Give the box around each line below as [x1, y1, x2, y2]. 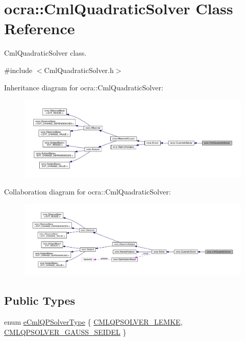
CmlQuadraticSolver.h [44, 64, 114, 75]
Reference [4, 18, 75, 39]
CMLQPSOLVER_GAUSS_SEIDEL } [4, 326, 127, 337]
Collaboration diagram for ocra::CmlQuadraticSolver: [4, 186, 171, 197]
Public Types [4, 293, 76, 308]
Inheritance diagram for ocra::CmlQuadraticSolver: [4, 82, 163, 92]
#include [4, 64, 33, 75]
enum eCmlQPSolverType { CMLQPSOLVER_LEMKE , [4, 316, 183, 327]
